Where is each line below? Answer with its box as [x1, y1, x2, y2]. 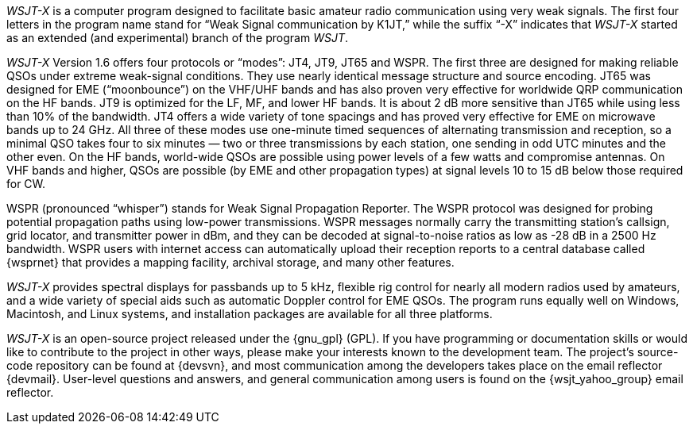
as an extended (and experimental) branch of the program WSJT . [6, 31, 349, 44]
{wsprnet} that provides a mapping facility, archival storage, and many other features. [6, 255, 455, 269]
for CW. [6, 177, 46, 190]
